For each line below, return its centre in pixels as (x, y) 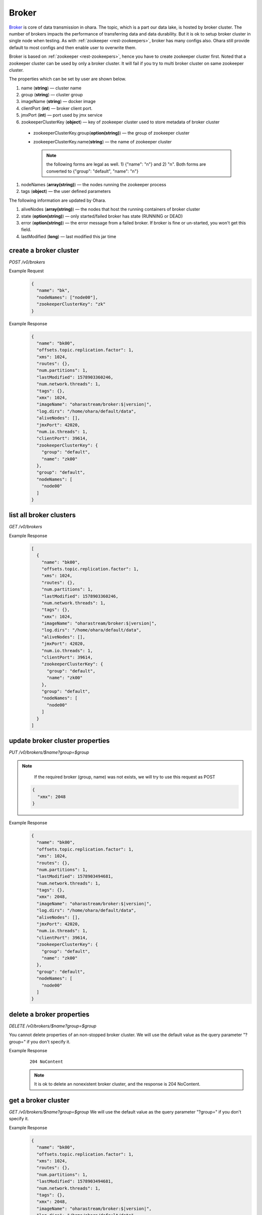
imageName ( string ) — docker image (58, 102)
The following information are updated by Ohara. (57, 200)
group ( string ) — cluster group (52, 95)
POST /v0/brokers (27, 262)
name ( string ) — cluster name (51, 88)
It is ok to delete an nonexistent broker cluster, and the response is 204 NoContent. (117, 1084)
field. (26, 230)
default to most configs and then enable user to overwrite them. (73, 47)
